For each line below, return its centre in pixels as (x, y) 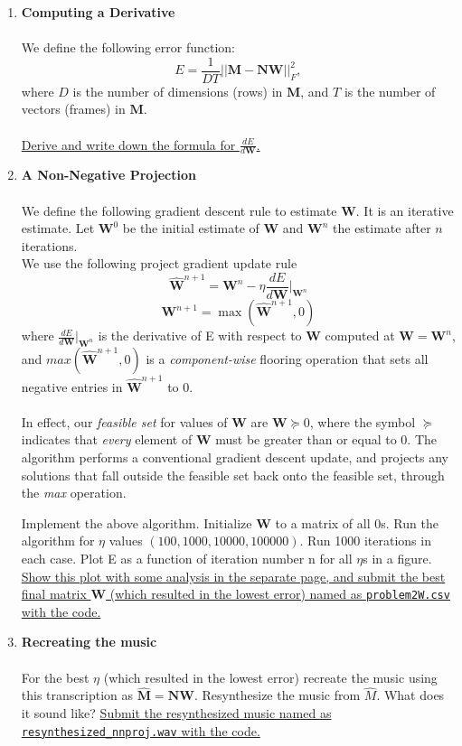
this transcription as (77, 695)
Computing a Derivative (98, 12)
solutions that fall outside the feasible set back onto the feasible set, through (233, 475)
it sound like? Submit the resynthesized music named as (176, 712)
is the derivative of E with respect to (200, 336)
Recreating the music (89, 642)
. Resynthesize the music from (277, 695)
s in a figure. (397, 558)
